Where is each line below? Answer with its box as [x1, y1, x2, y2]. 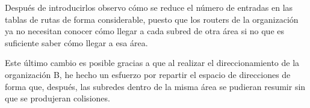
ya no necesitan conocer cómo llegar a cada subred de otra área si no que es [5, 25, 284, 37]
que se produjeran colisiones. [5, 92, 110, 104]
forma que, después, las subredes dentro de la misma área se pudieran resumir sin [5, 80, 306, 92]
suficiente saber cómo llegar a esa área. [5, 36, 148, 49]
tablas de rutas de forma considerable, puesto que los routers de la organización [5, 13, 299, 25]
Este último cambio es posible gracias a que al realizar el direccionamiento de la [5, 56, 300, 69]
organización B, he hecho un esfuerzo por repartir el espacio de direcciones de [5, 68, 291, 80]
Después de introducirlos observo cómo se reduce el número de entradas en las [5, 1, 293, 13]
